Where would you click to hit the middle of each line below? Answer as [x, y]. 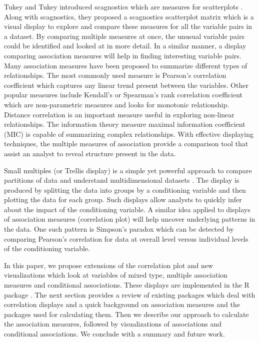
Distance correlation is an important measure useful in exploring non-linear [119, 114]
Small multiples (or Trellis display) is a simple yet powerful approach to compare [128, 170]
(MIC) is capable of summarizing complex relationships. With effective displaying [129, 134]
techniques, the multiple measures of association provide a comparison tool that [126, 144]
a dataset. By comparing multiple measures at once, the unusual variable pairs [124, 36]
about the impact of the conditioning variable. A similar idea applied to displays [127, 209]
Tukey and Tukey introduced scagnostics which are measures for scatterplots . [123, 6]
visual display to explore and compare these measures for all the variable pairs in [128, 26]
